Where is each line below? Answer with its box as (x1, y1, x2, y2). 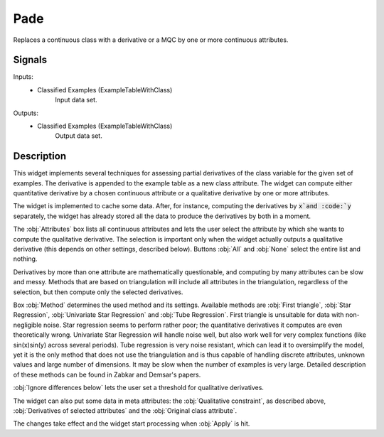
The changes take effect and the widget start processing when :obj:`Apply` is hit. (13, 419, 250, 428)
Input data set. (55, 96, 97, 104)
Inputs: (13, 72, 33, 81)
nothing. (13, 254, 38, 263)
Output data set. (55, 131, 102, 140)
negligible (13, 320, 42, 329)
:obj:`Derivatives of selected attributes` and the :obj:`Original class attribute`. (13, 406, 238, 415)
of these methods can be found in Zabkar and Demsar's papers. (13, 370, 201, 379)
